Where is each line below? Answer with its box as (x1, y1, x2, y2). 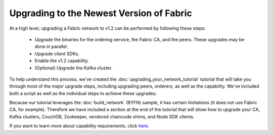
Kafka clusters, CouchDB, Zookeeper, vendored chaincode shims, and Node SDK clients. (9, 113, 195, 119)
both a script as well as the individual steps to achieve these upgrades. (9, 90, 157, 96)
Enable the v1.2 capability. (34, 58, 89, 64)
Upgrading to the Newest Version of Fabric (9, 8, 192, 19)
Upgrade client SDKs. (34, 50, 80, 56)
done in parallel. (34, 43, 68, 50)
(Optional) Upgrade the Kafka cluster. (34, 64, 113, 71)
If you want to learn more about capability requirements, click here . (9, 123, 149, 129)
